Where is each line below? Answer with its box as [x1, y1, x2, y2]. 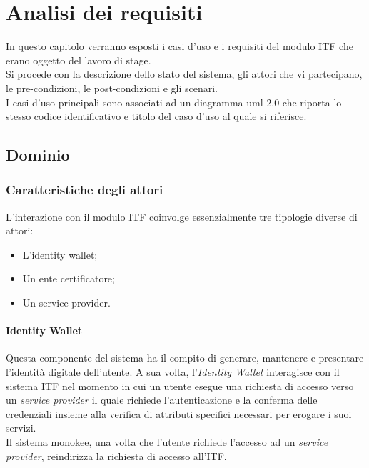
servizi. [6, 420, 36, 435]
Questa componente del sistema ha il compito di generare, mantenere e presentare [6, 350, 364, 365]
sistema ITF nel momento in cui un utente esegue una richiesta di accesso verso [6, 378, 354, 393]
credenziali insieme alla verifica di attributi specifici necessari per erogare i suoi [6, 406, 352, 421]
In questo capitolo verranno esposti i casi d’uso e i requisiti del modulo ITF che [6, 39, 353, 54]
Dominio [6, 144, 70, 166]
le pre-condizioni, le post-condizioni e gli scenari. [6, 80, 218, 95]
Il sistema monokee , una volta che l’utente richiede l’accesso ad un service [6, 434, 328, 449]
